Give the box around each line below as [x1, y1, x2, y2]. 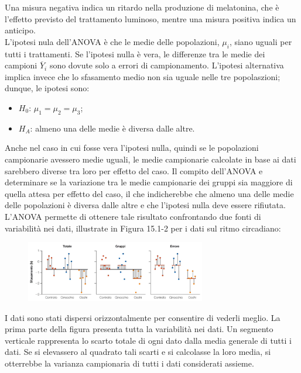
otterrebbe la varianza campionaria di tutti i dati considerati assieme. [5, 357, 254, 369]
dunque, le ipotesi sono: [5, 82, 90, 94]
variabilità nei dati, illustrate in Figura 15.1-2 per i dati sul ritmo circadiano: [5, 222, 281, 234]
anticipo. [5, 24, 36, 36]
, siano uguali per [229, 35, 292, 47]
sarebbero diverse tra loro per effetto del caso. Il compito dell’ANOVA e [5, 164, 263, 177]
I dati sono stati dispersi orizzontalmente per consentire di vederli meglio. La [5, 311, 281, 323]
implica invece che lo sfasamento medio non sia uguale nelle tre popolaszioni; [5, 70, 281, 82]
